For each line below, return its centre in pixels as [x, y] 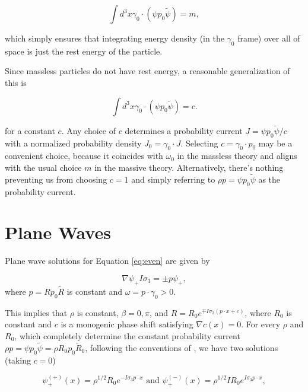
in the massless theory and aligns [237, 156]
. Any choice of [89, 130]
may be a [275, 143]
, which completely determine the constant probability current [127, 335]
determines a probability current [184, 130]
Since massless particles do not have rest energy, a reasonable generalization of [147, 71]
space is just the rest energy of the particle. [84, 51]
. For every [261, 324]
